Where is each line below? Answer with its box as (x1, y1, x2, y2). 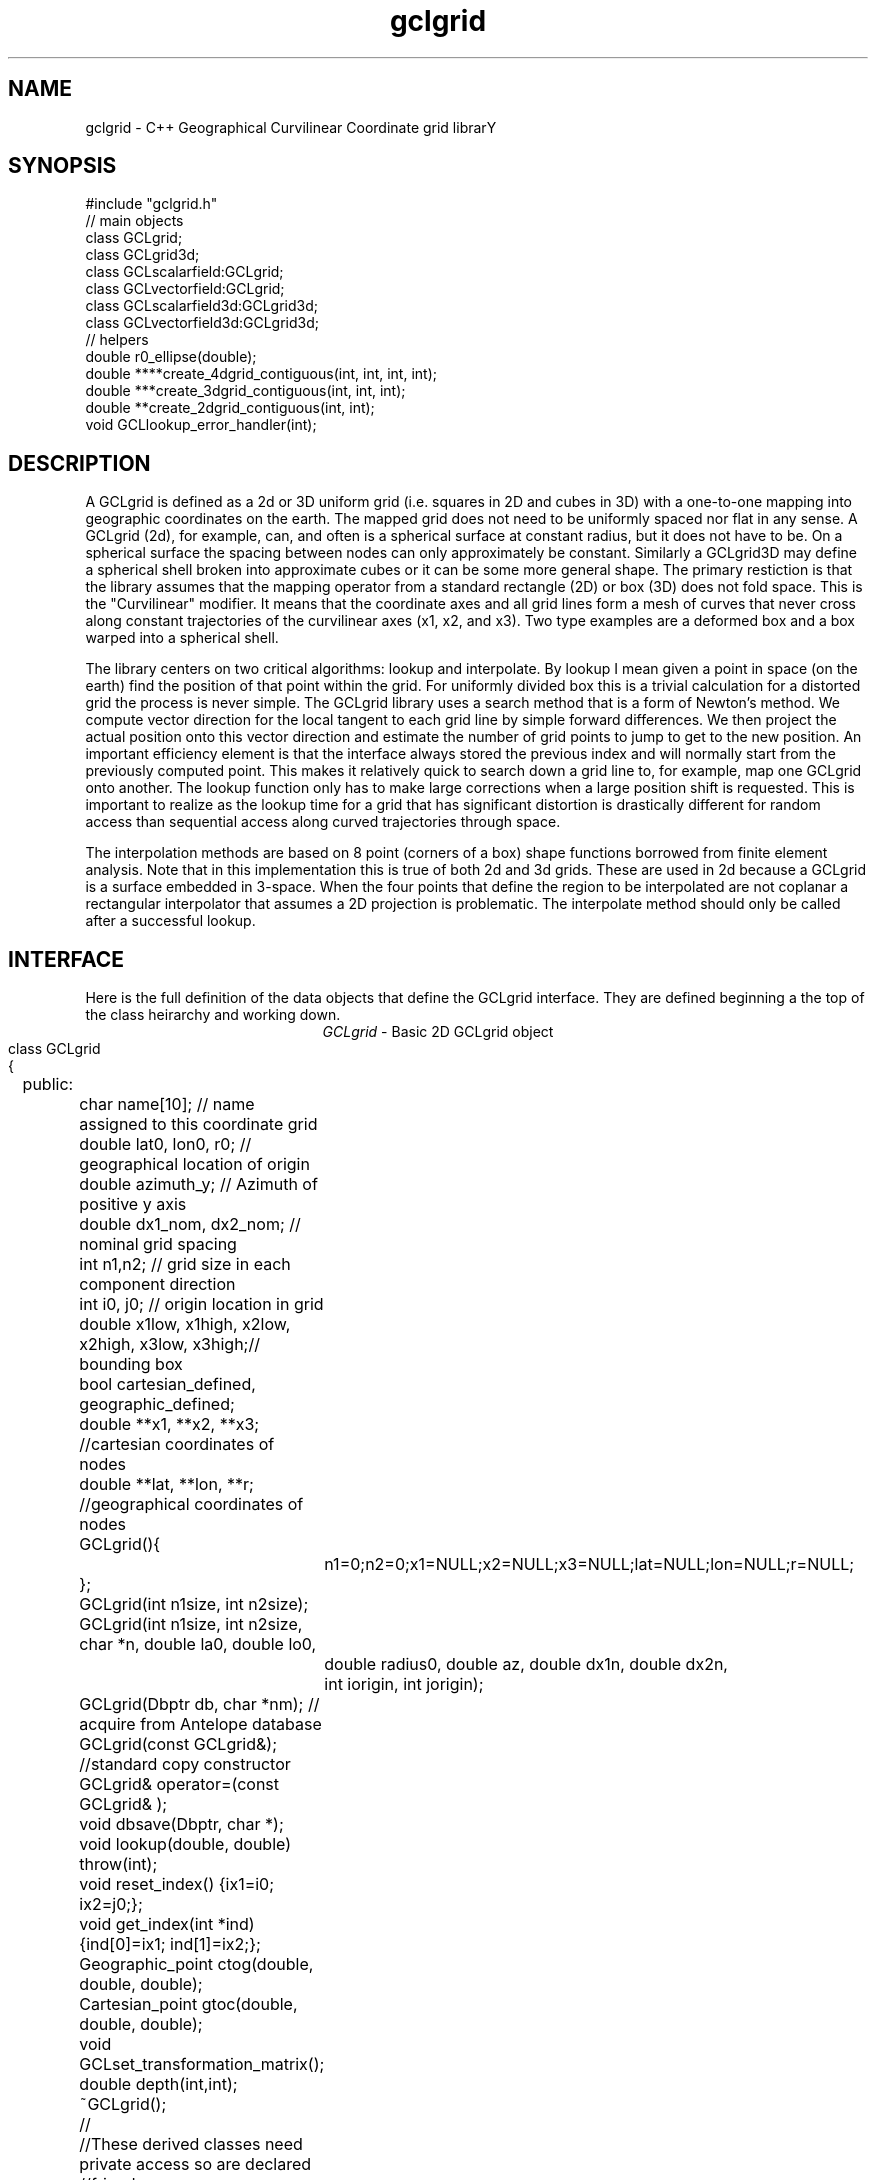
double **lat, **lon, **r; (79, 1474, 254, 1495)
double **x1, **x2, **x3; (79, 1414, 260, 1435)
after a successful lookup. (85, 912, 256, 930)
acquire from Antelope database (79, 1714, 322, 1735)
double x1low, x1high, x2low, (79, 1314, 291, 1335)
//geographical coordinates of (79, 1494, 304, 1515)
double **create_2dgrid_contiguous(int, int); (85, 399, 375, 417)
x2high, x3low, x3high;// (79, 1334, 260, 1355)
